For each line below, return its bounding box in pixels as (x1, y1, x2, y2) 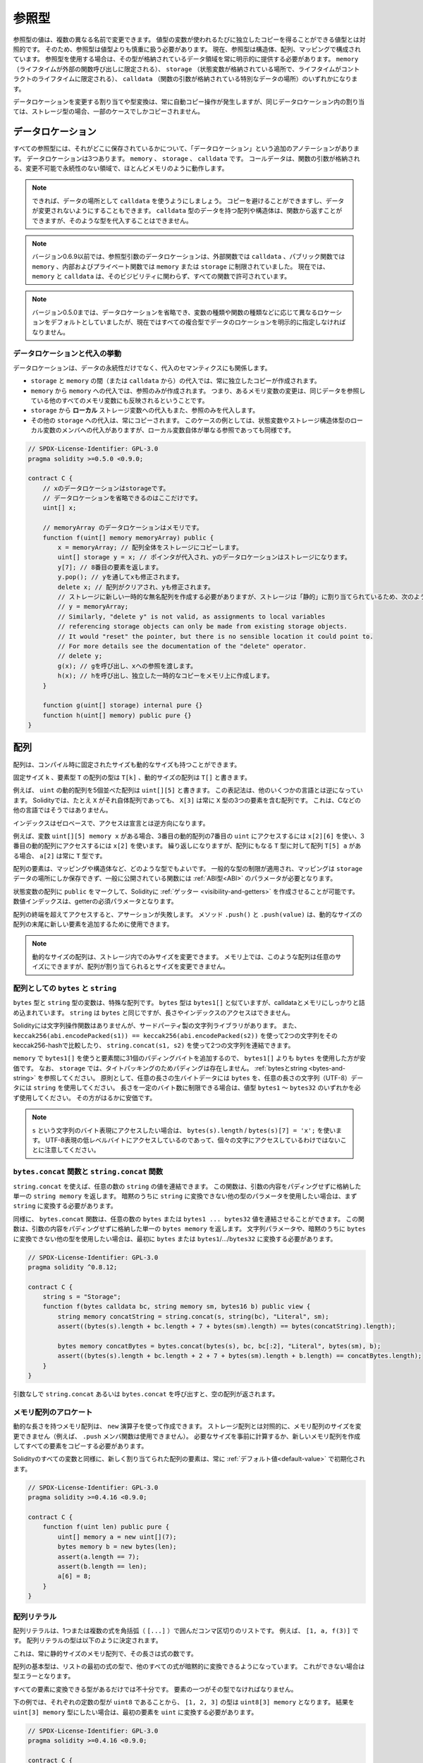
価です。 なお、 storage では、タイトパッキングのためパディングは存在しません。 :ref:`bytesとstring (13, 1063, 307, 1072)
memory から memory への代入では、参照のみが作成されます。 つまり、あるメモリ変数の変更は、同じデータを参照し (30, 386, 366, 395)
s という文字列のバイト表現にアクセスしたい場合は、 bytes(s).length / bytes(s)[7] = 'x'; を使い (32, 1125, 336, 1135)
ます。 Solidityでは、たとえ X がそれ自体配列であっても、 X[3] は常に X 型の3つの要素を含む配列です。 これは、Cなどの (13, 795, 362, 804)
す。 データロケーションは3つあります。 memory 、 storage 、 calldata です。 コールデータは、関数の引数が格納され (13, 154, 360, 162)
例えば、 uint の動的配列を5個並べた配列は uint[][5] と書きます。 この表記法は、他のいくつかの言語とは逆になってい (13, 786, 363, 795)
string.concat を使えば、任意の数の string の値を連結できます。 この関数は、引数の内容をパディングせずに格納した (13, 1182, 362, 1190)
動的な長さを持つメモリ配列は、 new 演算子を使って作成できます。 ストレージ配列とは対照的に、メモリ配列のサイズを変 (13, 1422, 362, 1431)
